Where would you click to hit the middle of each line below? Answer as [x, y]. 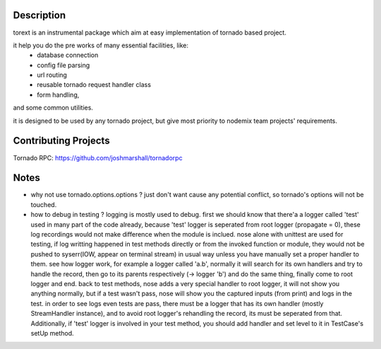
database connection [68, 55]
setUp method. [52, 333]
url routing [52, 75]
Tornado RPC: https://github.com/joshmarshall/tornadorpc [98, 158]
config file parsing [64, 65]
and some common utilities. [53, 108]
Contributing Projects [61, 141]
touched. [44, 204]
